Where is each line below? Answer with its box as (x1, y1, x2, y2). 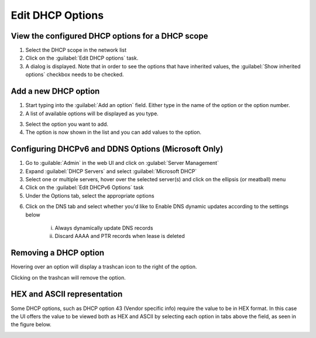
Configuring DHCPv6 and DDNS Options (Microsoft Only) (11, 144, 224, 154)
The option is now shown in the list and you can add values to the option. (25, 129, 202, 136)
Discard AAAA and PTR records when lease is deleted (54, 233, 186, 240)
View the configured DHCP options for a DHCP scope (11, 31, 208, 41)
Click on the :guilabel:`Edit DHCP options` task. (25, 54, 139, 61)
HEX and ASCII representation (11, 289, 123, 299)
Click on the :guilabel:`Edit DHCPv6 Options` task (25, 184, 144, 191)
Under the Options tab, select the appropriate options (25, 192, 154, 199)
